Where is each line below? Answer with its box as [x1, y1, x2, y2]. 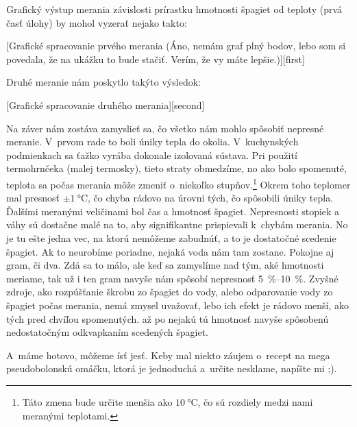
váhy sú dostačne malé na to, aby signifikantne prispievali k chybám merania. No [6, 217, 348, 232]
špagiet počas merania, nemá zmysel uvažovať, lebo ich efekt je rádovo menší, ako [6, 297, 349, 312]
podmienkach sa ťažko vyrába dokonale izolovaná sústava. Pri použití [6, 147, 297, 162]
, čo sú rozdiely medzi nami [197, 394, 313, 408]
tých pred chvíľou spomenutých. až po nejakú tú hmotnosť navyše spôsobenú [6, 311, 329, 326]
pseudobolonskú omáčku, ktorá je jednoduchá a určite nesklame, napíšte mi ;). [6, 361, 337, 376]
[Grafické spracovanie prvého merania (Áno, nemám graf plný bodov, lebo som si [6, 38, 346, 53]
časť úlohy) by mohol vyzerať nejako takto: [6, 15, 187, 29]
